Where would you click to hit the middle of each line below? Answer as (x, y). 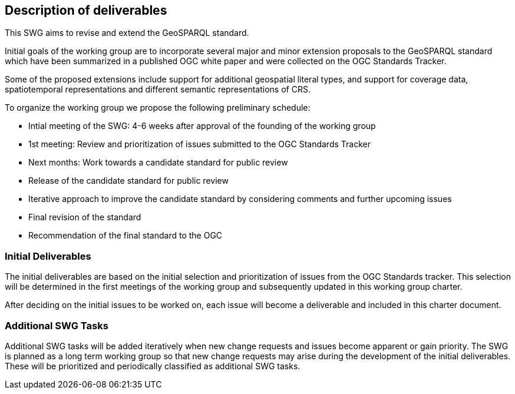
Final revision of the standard (85, 217)
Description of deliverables (86, 10)
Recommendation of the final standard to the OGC (126, 236)
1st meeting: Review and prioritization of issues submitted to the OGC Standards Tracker (199, 144)
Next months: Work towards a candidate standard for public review (158, 163)
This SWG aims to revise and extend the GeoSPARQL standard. (127, 33)
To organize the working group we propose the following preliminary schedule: (158, 108)
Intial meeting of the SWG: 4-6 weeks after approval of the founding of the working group (202, 126)
